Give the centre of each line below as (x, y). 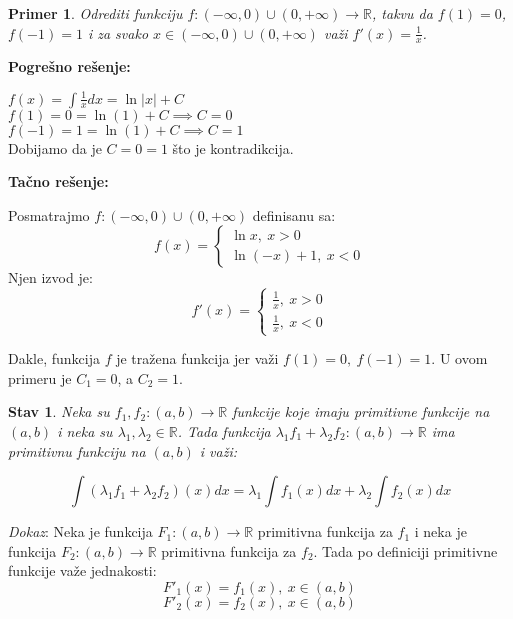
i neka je (440, 531)
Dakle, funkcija (54, 358)
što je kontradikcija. (233, 147)
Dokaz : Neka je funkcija (80, 531)
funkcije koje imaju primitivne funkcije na (361, 411)
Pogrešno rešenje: (69, 66)
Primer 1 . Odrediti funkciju (95, 13)
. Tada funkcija (224, 430)
